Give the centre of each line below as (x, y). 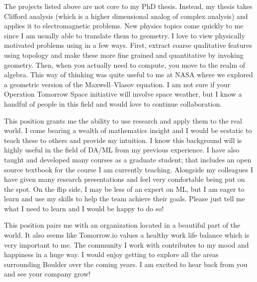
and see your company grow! (47, 274)
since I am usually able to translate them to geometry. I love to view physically (125, 35)
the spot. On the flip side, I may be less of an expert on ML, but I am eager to (124, 189)
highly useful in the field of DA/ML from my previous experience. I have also (122, 150)
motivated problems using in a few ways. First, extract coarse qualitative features (128, 45)
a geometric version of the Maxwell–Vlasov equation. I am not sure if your (117, 84)
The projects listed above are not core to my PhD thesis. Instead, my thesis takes (128, 6)
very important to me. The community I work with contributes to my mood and (127, 244)
